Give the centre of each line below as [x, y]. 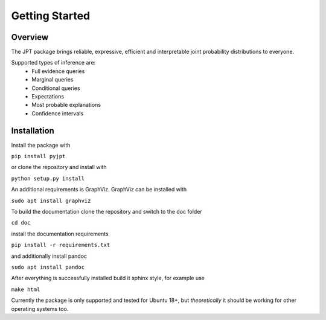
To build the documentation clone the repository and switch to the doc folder [107, 212]
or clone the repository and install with [59, 167]
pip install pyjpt [38, 156]
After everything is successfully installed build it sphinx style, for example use [108, 278]
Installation [33, 131]
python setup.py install [48, 178]
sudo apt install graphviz [51, 200]
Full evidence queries [58, 71]
